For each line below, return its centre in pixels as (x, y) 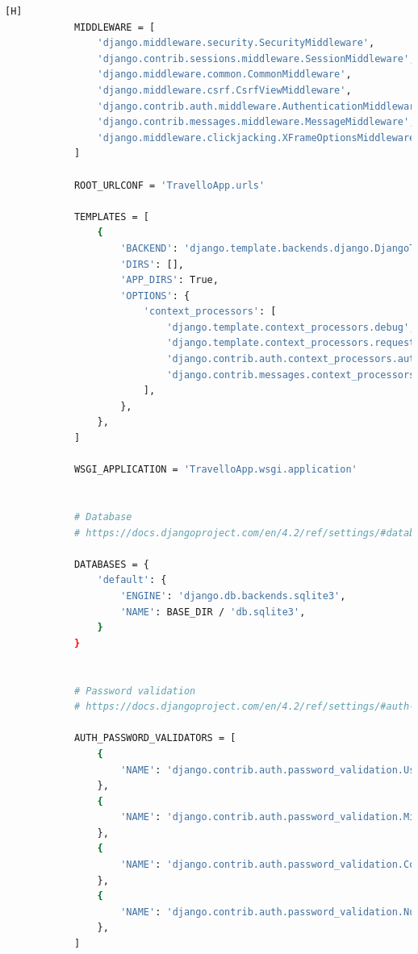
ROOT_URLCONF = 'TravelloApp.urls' (169, 185)
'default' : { (132, 580)
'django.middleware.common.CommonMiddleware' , (224, 75)
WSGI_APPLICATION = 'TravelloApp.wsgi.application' (215, 470)
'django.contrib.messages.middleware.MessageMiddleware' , (256, 122)
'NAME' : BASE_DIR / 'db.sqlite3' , (213, 612)
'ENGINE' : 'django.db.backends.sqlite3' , (233, 596)
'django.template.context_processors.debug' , (291, 327)
